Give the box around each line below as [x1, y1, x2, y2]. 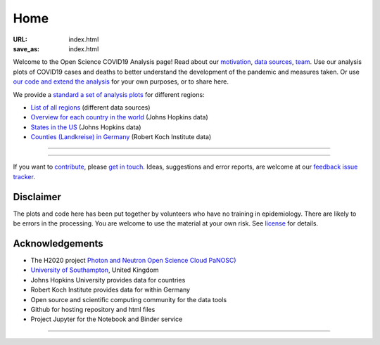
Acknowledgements [13, 237, 103, 249]
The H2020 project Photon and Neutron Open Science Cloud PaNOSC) [30, 256, 236, 265]
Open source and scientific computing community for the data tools [30, 295, 227, 304]
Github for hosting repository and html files [30, 306, 156, 313]
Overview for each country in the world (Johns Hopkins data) [30, 113, 209, 122]
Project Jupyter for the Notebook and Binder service [30, 315, 183, 323]
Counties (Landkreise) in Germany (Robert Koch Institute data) [30, 133, 212, 141]
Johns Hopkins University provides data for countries [30, 275, 186, 284]
